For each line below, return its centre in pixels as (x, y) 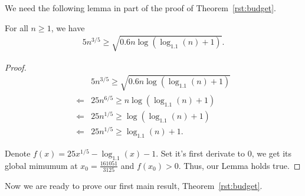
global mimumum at (41, 165)
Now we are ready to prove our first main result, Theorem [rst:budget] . (134, 186)
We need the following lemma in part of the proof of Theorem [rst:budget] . (140, 8)
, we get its (271, 153)
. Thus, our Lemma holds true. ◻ (240, 165)
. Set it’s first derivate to (200, 153)
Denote (18, 153)
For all (17, 27)
